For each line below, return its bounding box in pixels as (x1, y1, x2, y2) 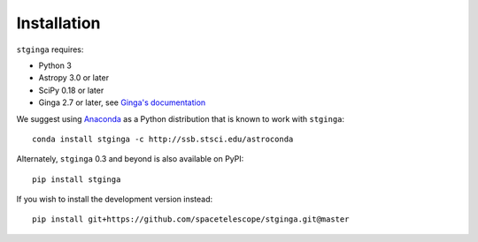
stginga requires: (16, 44, 84, 55)
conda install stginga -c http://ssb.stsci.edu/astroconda (32, 133, 294, 144)
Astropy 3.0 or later (38, 72, 110, 83)
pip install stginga (32, 174, 121, 185)
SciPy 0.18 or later (38, 85, 104, 95)
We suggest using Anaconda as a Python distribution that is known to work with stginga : (16, 113, 345, 124)
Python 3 (38, 60, 73, 71)
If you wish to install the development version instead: (16, 194, 213, 205)
